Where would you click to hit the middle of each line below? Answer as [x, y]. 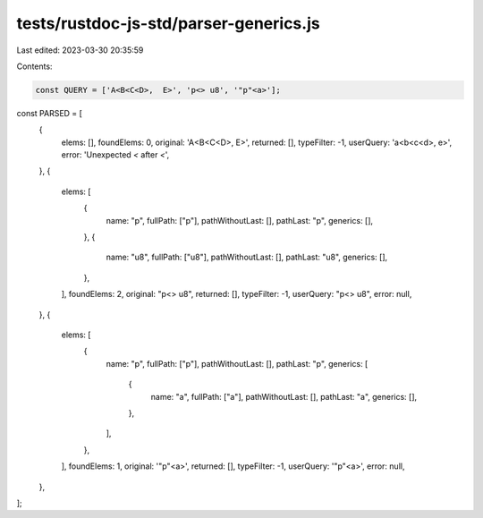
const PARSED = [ [49, 113]
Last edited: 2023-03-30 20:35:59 [80, 50]
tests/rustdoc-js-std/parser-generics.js [169, 23]
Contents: [34, 66]
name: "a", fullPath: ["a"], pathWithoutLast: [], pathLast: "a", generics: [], [284, 396]
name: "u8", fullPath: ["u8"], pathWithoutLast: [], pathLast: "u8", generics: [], [247, 257]
